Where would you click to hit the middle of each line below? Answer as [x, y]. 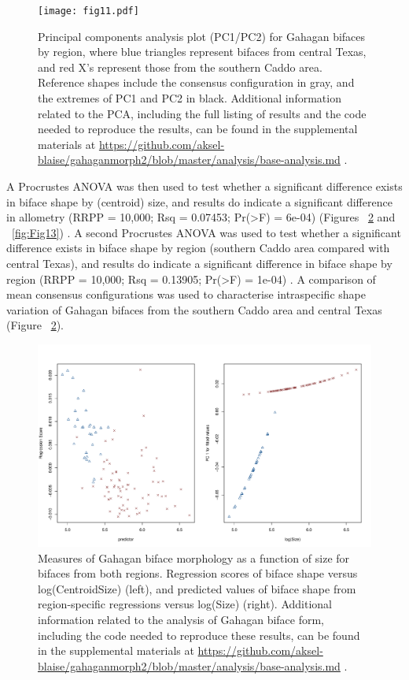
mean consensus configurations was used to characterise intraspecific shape [186, 294]
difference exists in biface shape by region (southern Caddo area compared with [198, 248]
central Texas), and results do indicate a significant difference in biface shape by [199, 263]
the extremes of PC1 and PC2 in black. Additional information [190, 98]
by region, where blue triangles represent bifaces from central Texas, [202, 52]
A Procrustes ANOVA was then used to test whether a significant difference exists [204, 186]
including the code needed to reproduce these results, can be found [199, 635]
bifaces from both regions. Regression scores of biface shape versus [198, 573]
